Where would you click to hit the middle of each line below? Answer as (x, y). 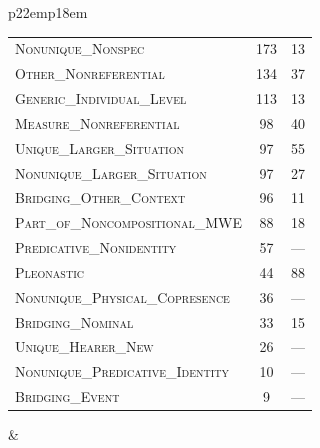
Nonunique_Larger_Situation (111, 172)
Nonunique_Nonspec (80, 48)
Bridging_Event (67, 396)
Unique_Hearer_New (84, 346)
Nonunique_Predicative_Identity (122, 371)
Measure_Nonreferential (97, 122)
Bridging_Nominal (74, 321)
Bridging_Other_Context (100, 197)
